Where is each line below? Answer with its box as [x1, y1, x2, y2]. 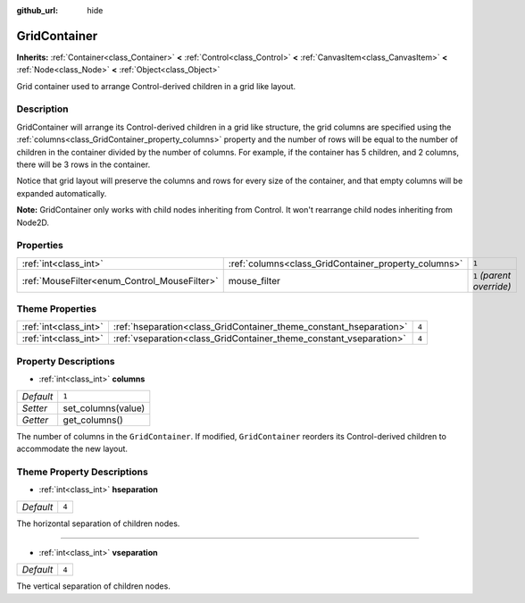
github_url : [16, 5, 58, 15]
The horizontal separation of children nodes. [16, 518, 180, 529]
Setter [21, 402, 48, 415]
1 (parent [472, 269, 512, 281]
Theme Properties [16, 303, 97, 315]
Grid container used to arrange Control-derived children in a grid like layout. [16, 80, 296, 91]
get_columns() [62, 414, 124, 426]
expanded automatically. [16, 188, 107, 198]
